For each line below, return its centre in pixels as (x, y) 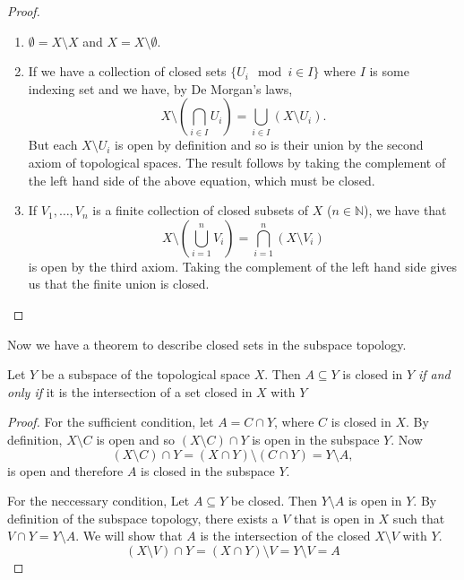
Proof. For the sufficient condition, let (111, 422)
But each (53, 145)
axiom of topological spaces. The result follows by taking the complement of (237, 162)
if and (434, 374)
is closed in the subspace (208, 470)
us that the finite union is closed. (119, 284)
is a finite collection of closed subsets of (201, 210)
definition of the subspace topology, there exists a (143, 518)
